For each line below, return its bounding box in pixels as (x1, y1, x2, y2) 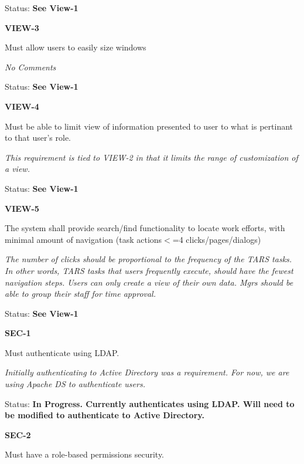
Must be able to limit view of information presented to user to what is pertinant (5, 120, 293, 132)
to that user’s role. (5, 131, 71, 144)
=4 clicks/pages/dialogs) (172, 233, 261, 245)
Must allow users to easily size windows (5, 41, 146, 53)
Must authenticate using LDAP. (5, 346, 119, 358)
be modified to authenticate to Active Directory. (5, 409, 204, 421)
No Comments (5, 60, 56, 73)
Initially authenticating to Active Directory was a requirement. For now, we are (5, 366, 289, 378)
